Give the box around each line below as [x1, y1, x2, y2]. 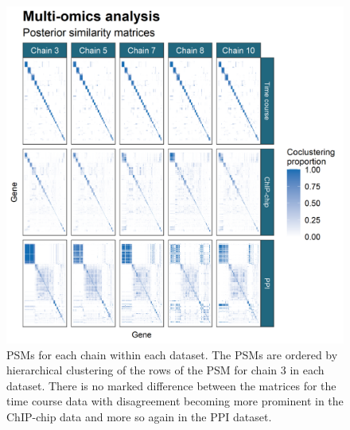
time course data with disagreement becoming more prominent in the [6, 393, 344, 409]
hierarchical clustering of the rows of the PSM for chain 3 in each [6, 362, 325, 378]
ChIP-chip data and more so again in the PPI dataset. [6, 408, 272, 424]
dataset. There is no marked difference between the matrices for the [6, 377, 336, 393]
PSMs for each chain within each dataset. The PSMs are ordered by [6, 346, 338, 362]
